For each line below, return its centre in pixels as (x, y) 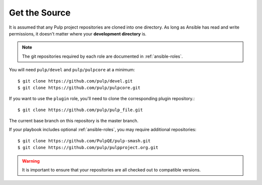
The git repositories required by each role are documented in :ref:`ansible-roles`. (102, 56)
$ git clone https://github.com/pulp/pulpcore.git (79, 88)
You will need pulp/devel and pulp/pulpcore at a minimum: (72, 70)
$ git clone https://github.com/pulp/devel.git (75, 81)
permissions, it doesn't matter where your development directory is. (78, 34)
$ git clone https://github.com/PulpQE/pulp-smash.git (84, 141)
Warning (31, 161)
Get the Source (40, 13)
